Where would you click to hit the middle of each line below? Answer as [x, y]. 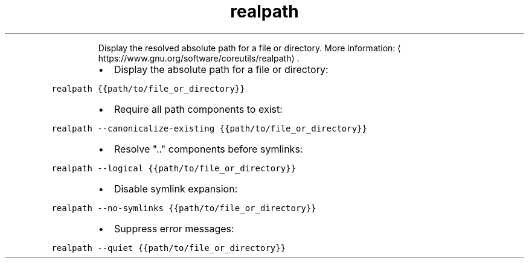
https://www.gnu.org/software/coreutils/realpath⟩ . [199, 58]
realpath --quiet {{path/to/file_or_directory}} [169, 248]
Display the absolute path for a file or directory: [221, 69]
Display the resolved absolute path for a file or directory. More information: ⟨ [249, 48]
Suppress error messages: [174, 228]
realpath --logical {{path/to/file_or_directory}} [174, 168]
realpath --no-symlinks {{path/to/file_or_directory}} [184, 208]
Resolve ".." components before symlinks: [208, 149]
